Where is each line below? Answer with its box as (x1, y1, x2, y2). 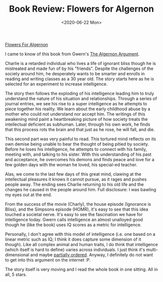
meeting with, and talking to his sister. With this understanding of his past (5, 151, 152, 157)
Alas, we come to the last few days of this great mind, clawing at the (5, 171, 142, 177)
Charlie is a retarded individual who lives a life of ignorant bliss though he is (5, 60, 156, 66)
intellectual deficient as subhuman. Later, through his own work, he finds (5, 121, 150, 127)
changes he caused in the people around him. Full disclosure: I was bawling (5, 186, 156, 192)
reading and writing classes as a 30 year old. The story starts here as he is (5, 76, 154, 82)
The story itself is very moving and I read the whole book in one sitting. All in (5, 266, 158, 272)
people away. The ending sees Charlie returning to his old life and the (5, 181, 144, 187)
